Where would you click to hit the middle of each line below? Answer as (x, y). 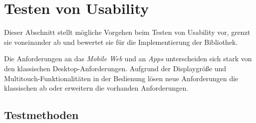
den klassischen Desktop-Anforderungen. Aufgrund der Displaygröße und (115, 68)
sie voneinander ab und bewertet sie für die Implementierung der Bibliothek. (121, 42)
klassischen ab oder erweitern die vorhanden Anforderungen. (96, 88)
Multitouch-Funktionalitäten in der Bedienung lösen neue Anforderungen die (121, 78)
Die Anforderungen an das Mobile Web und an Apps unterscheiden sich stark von (128, 59)
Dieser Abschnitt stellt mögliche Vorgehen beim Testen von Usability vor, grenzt (127, 32)
